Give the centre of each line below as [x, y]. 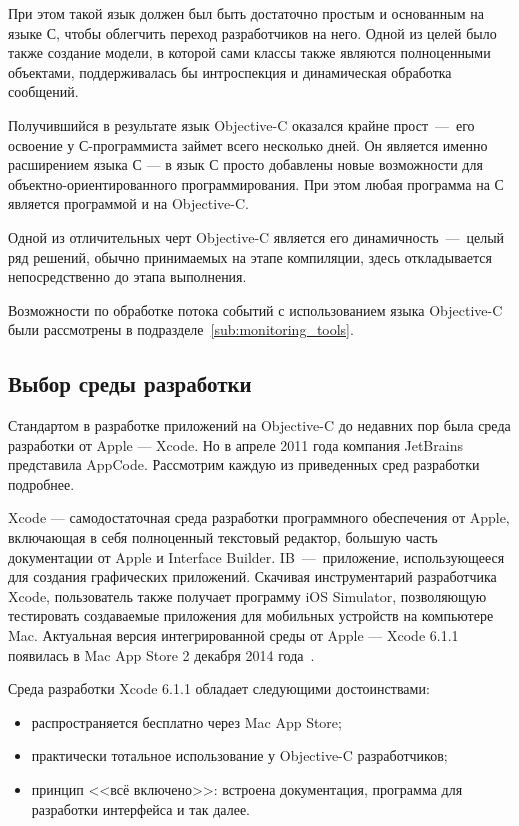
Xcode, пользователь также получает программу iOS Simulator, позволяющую [247, 595]
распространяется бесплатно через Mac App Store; [186, 721]
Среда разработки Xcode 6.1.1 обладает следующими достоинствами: [219, 688]
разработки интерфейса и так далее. [141, 808]
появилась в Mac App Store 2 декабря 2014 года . [161, 654]
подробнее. [41, 483]
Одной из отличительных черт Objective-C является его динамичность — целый [256, 236]
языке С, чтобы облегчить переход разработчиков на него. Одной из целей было [252, 32]
